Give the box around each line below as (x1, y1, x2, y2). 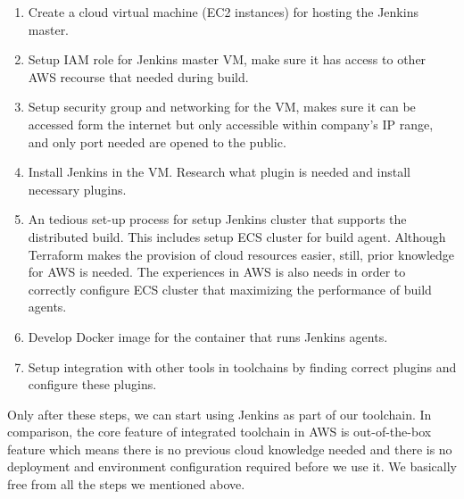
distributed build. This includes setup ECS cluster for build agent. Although (28, 227, 446, 245)
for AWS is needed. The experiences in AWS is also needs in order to (28, 262, 406, 281)
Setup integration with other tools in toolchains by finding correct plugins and (28, 357, 457, 376)
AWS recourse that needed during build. (28, 67, 249, 86)
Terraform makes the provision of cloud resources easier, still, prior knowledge (28, 245, 454, 263)
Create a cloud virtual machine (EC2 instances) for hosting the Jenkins (28, 3, 418, 21)
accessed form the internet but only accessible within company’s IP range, (28, 114, 434, 133)
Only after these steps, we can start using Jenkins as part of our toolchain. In (7, 404, 432, 423)
